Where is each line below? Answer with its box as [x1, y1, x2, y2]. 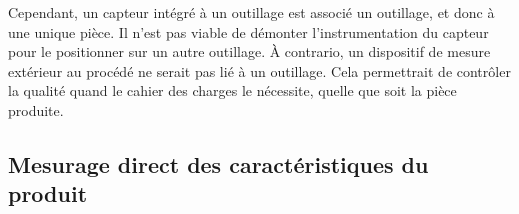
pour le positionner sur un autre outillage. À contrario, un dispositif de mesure [8, 41, 491, 62]
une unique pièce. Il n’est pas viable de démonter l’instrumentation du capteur [8, 21, 489, 42]
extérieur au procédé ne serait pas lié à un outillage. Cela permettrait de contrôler [8, 60, 511, 81]
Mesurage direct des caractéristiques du [8, 148, 429, 179]
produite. [8, 99, 64, 120]
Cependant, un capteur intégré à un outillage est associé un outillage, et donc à [8, 2, 495, 22]
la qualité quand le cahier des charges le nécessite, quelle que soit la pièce [8, 80, 457, 101]
